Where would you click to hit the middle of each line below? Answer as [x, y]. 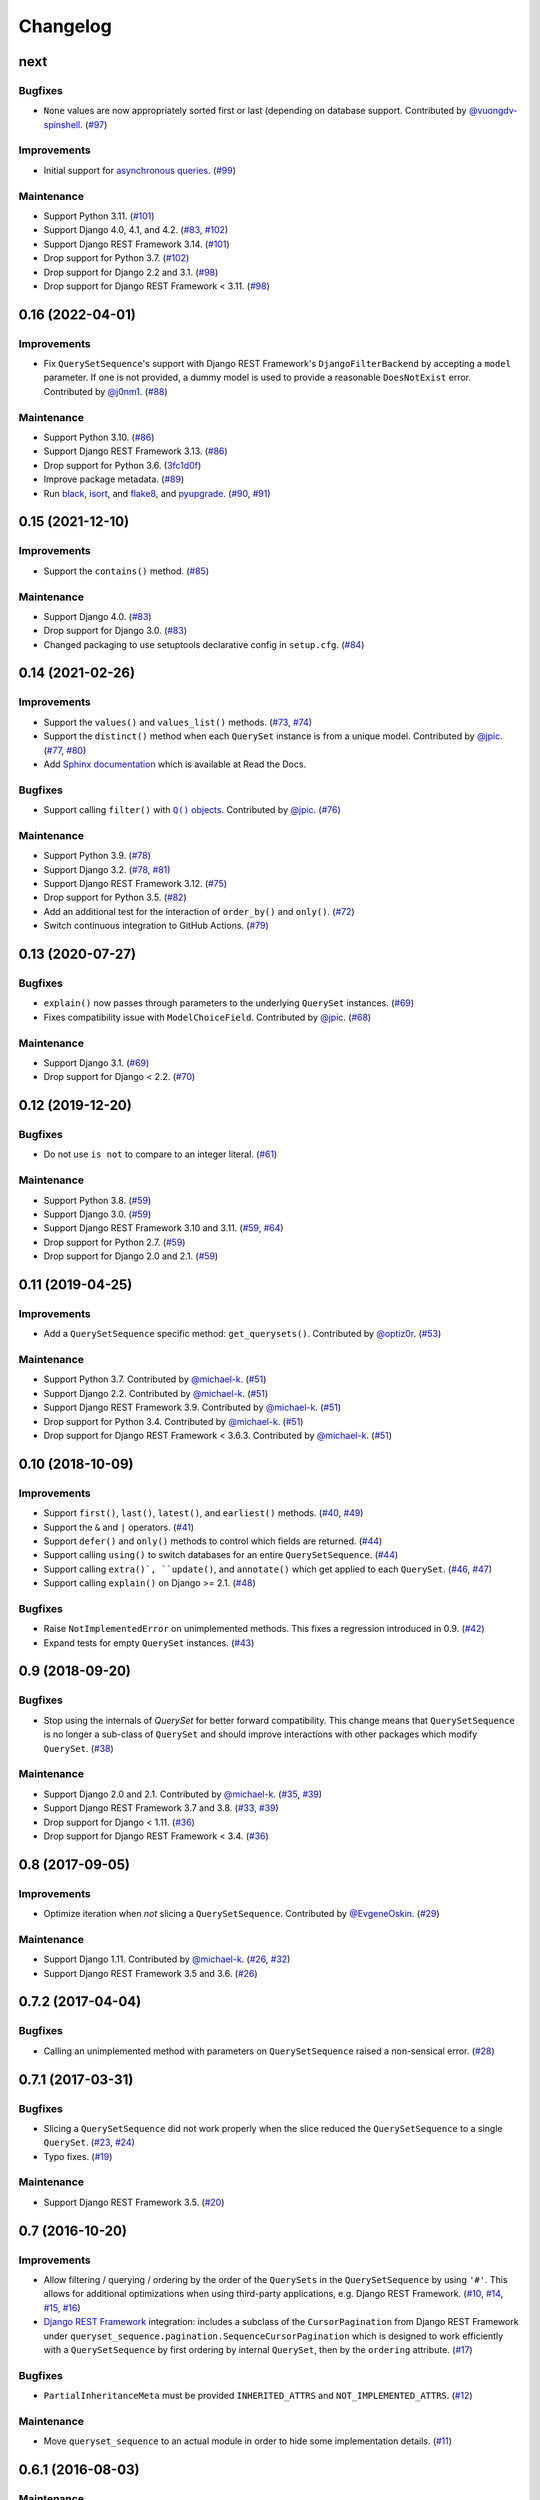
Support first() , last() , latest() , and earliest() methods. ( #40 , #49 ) [203, 1513]
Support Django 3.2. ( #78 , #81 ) [107, 869]
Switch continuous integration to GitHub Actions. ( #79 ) [156, 926]
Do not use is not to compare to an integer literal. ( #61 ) [160, 1154]
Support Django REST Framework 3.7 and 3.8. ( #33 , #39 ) [161, 1808]
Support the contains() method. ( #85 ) [126, 571]
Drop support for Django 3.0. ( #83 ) [115, 631]
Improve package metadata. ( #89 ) [114, 479]
